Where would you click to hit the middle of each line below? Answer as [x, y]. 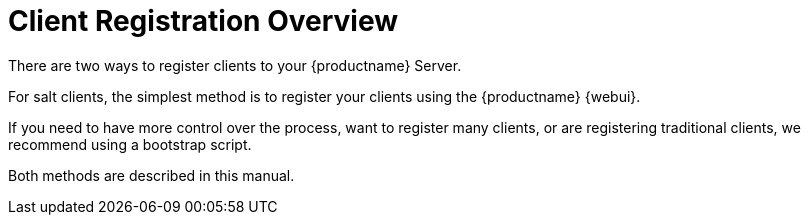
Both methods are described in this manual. [151, 175]
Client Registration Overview [203, 21]
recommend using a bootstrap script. [130, 144]
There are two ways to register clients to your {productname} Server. [235, 65]
